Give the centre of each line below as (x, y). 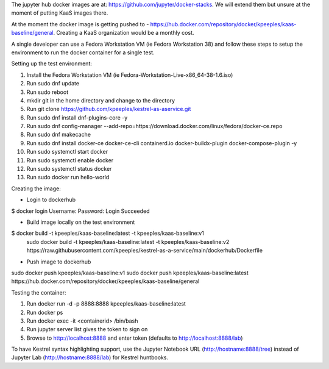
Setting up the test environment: (52, 63)
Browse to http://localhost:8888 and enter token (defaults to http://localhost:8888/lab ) (135, 338)
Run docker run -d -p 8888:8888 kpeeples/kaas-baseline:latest (106, 304)
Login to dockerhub (51, 200)
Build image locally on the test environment (81, 222)
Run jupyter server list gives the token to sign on (87, 329)
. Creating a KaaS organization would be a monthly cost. (124, 33)
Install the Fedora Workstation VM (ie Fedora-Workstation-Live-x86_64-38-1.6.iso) (130, 75)
